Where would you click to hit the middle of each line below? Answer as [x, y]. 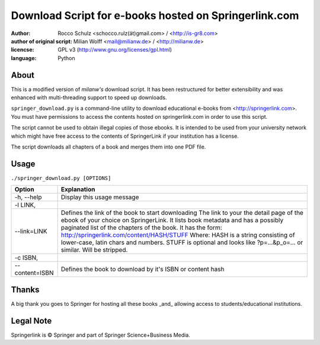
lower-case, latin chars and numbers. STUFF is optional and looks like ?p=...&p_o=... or [182, 242]
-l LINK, [25, 205]
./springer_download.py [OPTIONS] [61, 178]
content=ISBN [34, 273]
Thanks [25, 289]
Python [66, 58]
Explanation [78, 189]
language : [24, 58]
